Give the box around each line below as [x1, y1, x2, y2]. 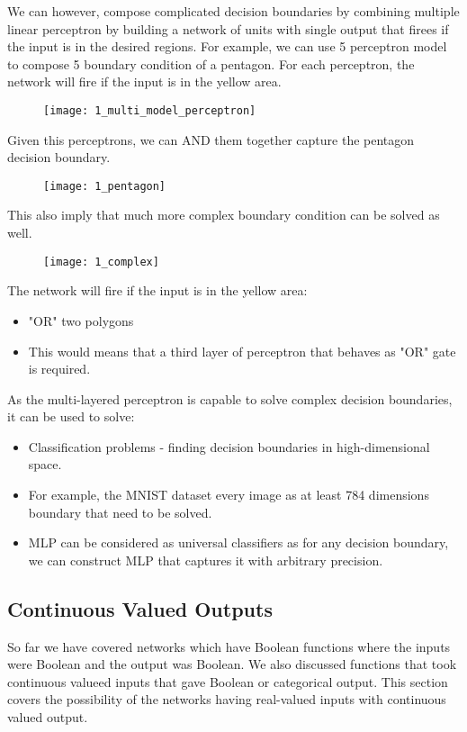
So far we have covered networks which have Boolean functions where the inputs [7, 637, 451, 655]
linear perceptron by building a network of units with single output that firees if [7, 19, 449, 38]
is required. [28, 359, 91, 378]
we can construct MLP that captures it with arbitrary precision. [28, 550, 383, 569]
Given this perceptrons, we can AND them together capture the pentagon [7, 130, 415, 149]
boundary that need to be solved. [28, 502, 212, 521]
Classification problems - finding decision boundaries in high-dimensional [28, 437, 430, 456]
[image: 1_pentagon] [43, 179, 166, 193]
